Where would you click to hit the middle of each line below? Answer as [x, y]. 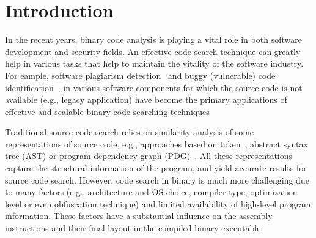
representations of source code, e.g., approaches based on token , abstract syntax [156, 143]
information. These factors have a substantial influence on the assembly [139, 216]
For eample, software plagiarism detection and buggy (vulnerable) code [140, 75]
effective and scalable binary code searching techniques [107, 111]
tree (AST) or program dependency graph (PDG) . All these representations [149, 156]
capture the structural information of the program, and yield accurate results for [156, 168]
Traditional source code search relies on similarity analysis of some [130, 132]
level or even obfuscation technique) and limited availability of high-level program [158, 203]
